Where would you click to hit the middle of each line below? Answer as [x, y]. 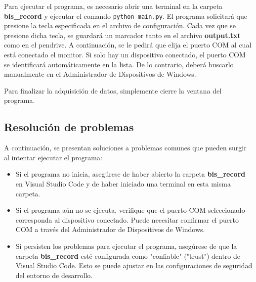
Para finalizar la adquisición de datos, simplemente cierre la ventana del [113, 90]
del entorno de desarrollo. [54, 275]
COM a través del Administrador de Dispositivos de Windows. [110, 229]
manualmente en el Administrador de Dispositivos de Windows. [100, 74]
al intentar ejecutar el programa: [53, 157]
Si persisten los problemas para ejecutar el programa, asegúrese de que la [126, 246]
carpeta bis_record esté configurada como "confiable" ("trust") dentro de [128, 256]
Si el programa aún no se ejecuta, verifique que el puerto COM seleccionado [130, 210]
